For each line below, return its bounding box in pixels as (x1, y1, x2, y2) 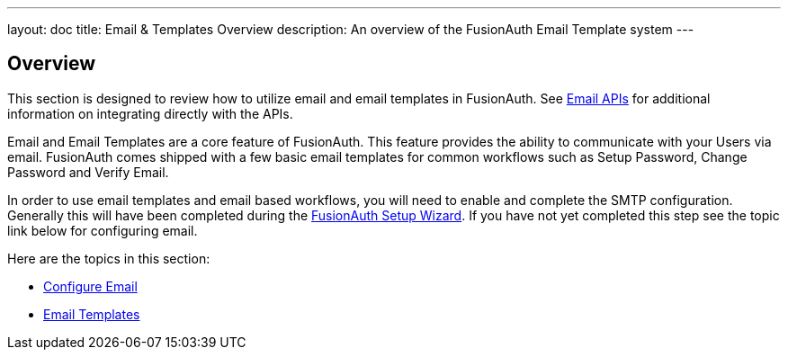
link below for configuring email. (7, 222, 198, 238)
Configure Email (43, 278, 138, 294)
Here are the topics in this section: (7, 250, 210, 266)
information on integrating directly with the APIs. (7, 105, 293, 121)
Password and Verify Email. (7, 164, 169, 180)
